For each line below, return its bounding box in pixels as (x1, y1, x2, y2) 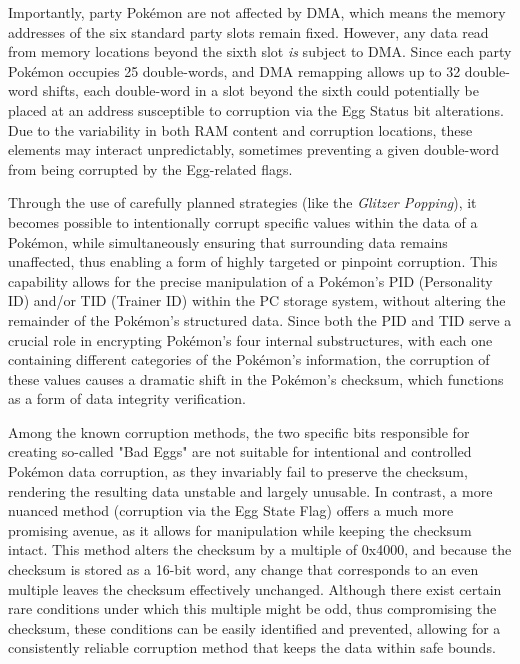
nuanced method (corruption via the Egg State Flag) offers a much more (8, 500, 454, 521)
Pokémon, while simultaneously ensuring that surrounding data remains (8, 231, 448, 252)
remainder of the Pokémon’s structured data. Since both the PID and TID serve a (8, 309, 512, 330)
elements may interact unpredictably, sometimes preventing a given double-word (8, 139, 500, 160)
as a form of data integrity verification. (8, 388, 246, 409)
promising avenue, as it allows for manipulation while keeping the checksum (8, 519, 472, 540)
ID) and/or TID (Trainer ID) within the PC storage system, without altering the (8, 290, 506, 311)
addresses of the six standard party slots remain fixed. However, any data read (8, 21, 489, 42)
